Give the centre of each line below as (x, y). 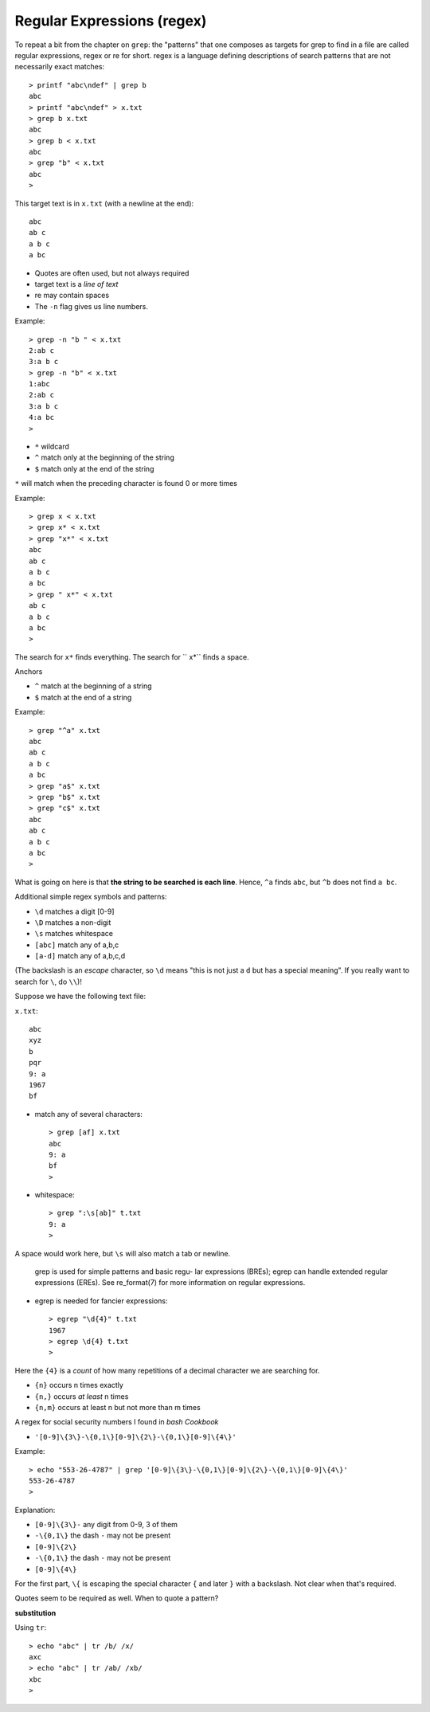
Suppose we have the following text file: (80, 997)
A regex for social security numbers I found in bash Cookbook (117, 1422)
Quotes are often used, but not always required (112, 273)
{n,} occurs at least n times (82, 1396)
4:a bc (42, 417)
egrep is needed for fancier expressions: (101, 1301)
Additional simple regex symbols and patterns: (91, 897)
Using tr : (31, 1628)
